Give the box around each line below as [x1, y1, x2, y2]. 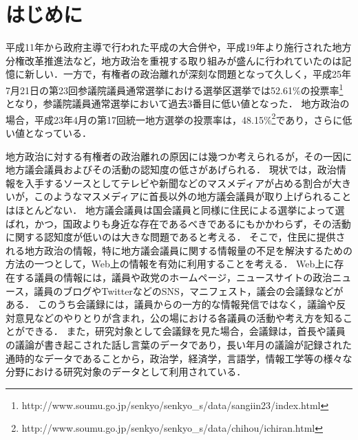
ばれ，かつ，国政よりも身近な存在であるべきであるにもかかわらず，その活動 [6, 216, 351, 230]
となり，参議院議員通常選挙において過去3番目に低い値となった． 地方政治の [6, 96, 350, 111]
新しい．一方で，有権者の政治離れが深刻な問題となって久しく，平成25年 [24, 67, 351, 81]
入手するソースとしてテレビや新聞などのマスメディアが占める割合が [24, 175, 332, 190]
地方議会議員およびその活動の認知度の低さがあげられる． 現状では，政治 [6, 162, 337, 177]
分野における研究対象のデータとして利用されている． [6, 364, 246, 379]
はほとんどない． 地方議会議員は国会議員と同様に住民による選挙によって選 [6, 202, 345, 217]
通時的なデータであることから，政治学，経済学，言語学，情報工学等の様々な [6, 351, 352, 365]
